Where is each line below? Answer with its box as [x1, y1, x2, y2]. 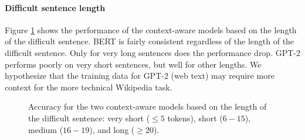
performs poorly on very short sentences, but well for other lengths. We [5, 58, 262, 70]
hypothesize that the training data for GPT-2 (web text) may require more [5, 69, 274, 82]
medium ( [28, 123, 63, 135]
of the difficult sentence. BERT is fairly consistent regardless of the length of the [5, 35, 294, 47]
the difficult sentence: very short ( [28, 111, 150, 124]
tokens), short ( [167, 111, 223, 124]
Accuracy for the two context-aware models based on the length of [28, 100, 267, 113]
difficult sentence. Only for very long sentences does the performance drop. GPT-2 [5, 46, 300, 58]
